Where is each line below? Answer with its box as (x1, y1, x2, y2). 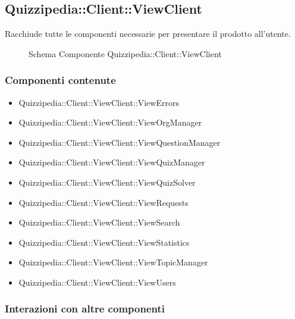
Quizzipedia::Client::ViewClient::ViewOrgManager (18, 116, 202, 129)
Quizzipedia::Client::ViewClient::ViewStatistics (18, 236, 190, 248)
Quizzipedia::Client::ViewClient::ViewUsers (18, 276, 176, 288)
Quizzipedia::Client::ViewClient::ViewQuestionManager (18, 136, 221, 148)
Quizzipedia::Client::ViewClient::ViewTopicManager (18, 256, 208, 268)
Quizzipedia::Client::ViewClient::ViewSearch (18, 216, 180, 229)
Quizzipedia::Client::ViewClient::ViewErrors (18, 96, 179, 108)
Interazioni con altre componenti (5, 301, 165, 316)
